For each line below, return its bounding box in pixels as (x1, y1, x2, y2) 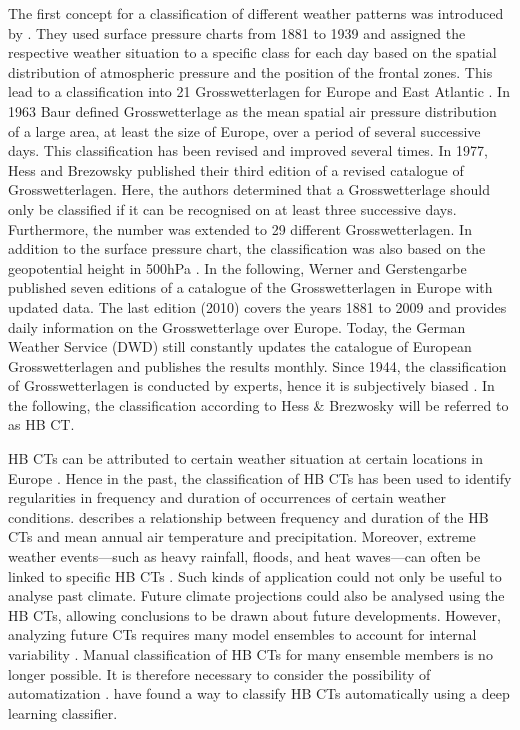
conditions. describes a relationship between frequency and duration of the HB (8, 506, 489, 527)
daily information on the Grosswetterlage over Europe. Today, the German (8, 316, 466, 337)
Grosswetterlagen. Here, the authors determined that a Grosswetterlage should (8, 179, 490, 200)
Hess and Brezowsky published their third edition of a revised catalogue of (8, 159, 464, 180)
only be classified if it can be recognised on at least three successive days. (8, 198, 457, 219)
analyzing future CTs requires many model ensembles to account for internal (8, 624, 477, 645)
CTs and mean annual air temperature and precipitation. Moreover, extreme (8, 526, 476, 547)
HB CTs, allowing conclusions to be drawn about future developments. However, (8, 604, 501, 625)
